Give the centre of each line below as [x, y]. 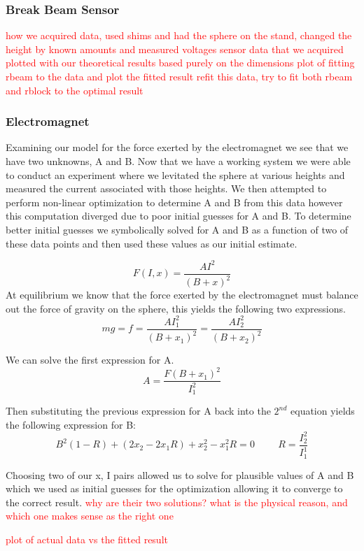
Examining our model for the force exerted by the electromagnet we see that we [177, 147]
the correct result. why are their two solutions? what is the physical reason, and [177, 502]
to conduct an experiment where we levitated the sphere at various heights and [175, 174]
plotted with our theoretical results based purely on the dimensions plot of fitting [180, 63]
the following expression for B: [71, 424]
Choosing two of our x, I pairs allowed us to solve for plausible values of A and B [180, 474]
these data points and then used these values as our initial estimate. [152, 243]
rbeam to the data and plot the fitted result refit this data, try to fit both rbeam [179, 76]
